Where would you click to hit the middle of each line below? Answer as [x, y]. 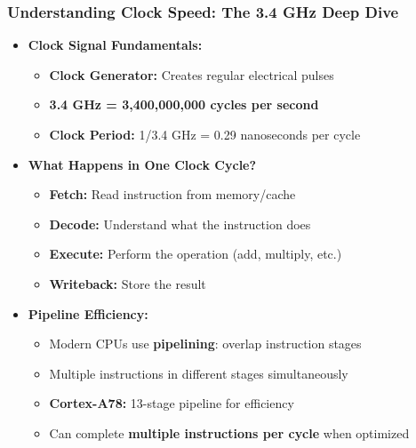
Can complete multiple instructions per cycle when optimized [229, 432]
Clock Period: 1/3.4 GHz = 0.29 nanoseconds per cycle [205, 134]
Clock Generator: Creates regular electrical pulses [192, 74]
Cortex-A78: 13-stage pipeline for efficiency [172, 403]
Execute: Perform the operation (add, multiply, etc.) [196, 254]
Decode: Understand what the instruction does [180, 224]
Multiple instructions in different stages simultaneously [199, 373]
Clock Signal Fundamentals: [115, 45]
